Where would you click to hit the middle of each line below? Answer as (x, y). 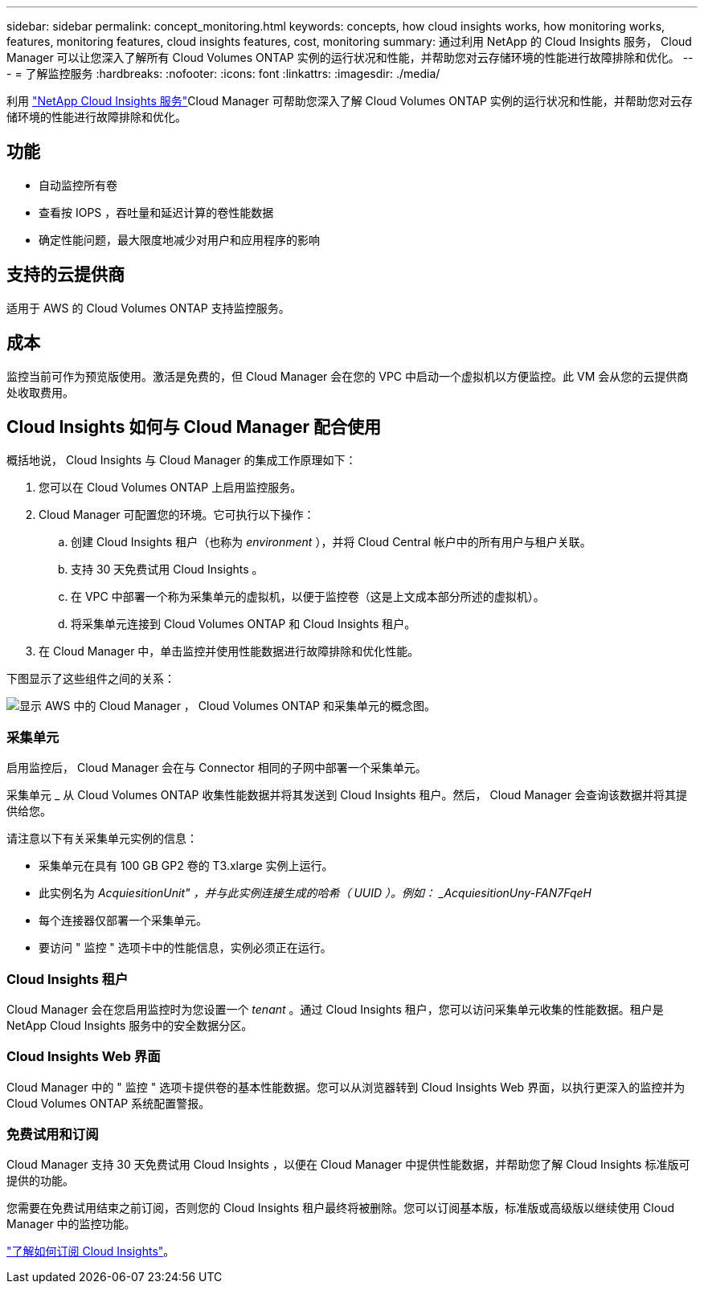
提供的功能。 (40, 1181)
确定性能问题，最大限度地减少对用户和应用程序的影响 (179, 239)
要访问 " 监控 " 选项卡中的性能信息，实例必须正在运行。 (185, 948)
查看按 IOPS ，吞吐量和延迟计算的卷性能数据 (156, 212)
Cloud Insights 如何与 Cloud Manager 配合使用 (194, 427)
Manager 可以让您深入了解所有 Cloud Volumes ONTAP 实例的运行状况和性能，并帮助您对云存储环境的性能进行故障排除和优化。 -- (350, 57)
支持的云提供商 (65, 275)
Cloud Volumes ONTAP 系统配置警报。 (108, 1103)
